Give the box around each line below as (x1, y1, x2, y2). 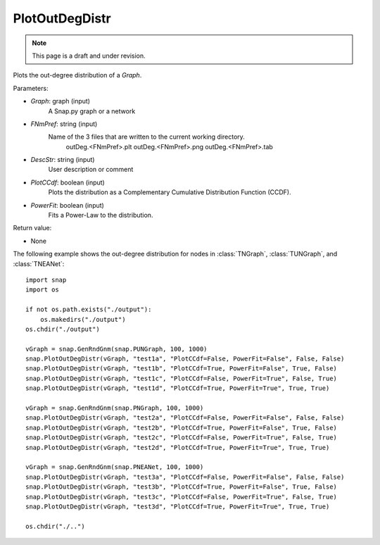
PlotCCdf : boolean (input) (30, 178, 105, 187)
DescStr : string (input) (30, 156, 95, 164)
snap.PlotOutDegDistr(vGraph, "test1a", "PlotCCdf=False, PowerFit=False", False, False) (25, 355, 345, 363)
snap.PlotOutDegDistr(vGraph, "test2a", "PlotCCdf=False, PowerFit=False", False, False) (25, 414, 345, 422)
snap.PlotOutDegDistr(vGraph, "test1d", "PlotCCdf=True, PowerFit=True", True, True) (25, 384, 330, 392)
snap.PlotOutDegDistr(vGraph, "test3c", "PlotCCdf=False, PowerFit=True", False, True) (25, 493, 338, 501)
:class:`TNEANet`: (13, 259, 65, 268)
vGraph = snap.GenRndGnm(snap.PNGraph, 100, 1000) (25, 404, 204, 412)
